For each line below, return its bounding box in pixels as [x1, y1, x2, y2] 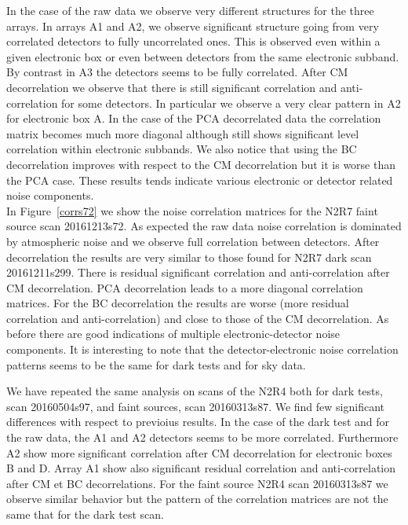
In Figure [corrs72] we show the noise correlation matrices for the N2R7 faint [6, 202, 378, 218]
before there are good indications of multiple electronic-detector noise [6, 325, 341, 342]
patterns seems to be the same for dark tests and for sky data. [6, 356, 306, 373]
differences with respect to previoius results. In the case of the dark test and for [6, 413, 390, 430]
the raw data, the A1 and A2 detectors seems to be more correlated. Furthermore [6, 429, 399, 446]
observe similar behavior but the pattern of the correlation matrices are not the [6, 490, 388, 507]
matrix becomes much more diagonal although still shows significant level [6, 125, 359, 141]
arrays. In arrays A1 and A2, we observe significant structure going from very [6, 17, 379, 34]
